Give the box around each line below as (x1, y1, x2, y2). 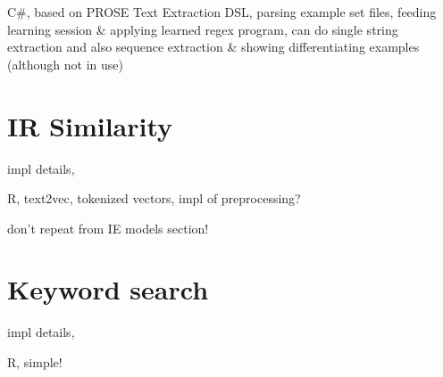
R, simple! (7, 353, 63, 371)
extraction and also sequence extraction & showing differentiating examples (7, 37, 420, 56)
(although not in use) (7, 54, 123, 73)
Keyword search (7, 271, 209, 307)
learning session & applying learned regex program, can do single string (7, 20, 398, 38)
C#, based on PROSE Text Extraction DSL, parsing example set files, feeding (7, 3, 437, 20)
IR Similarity (7, 107, 173, 143)
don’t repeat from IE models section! (7, 218, 209, 237)
